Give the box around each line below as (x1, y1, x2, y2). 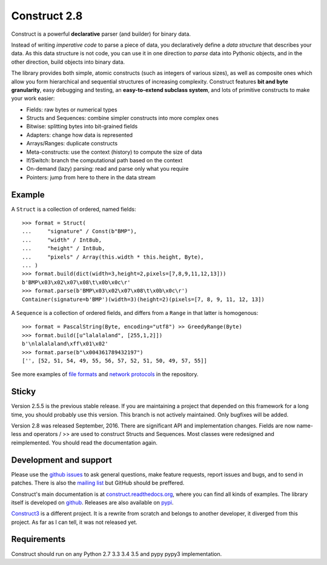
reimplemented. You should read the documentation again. (11, 439, 157, 446)
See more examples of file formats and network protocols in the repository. (11, 371, 199, 378)
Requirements (11, 534, 66, 544)
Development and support (11, 455, 112, 465)
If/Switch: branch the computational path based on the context (26, 157, 183, 164)
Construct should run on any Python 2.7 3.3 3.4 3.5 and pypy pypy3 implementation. (11, 550, 222, 557)
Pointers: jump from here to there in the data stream (26, 173, 156, 181)
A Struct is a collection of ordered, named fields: (11, 205, 136, 213)
